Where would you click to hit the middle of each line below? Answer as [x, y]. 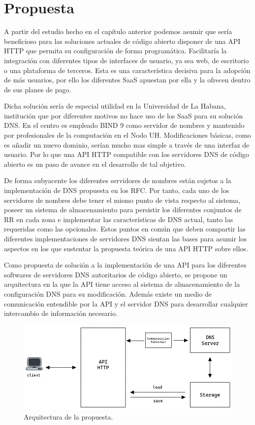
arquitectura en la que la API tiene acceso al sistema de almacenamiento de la [122, 284]
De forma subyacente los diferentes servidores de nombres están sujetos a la [118, 180]
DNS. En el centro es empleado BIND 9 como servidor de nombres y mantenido [124, 125]
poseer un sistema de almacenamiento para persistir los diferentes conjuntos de [123, 210]
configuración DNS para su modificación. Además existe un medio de [108, 293]
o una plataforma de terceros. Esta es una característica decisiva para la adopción [127, 70]
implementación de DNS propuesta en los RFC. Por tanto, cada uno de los [117, 190]
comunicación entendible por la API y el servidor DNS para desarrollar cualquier [126, 303]
